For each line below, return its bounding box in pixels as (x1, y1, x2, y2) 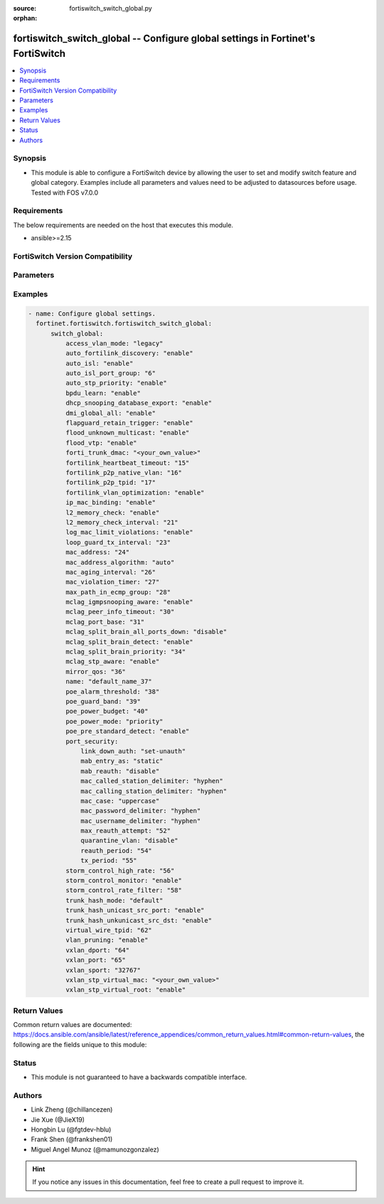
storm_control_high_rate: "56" (65, 866, 175, 874)
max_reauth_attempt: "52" (80, 827, 171, 835)
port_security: (65, 737, 119, 746)
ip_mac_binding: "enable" (65, 498, 156, 507)
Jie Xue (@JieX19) (31, 1115, 85, 1124)
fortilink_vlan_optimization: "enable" (65, 488, 205, 497)
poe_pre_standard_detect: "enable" (65, 727, 190, 736)
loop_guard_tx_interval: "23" (65, 538, 171, 547)
